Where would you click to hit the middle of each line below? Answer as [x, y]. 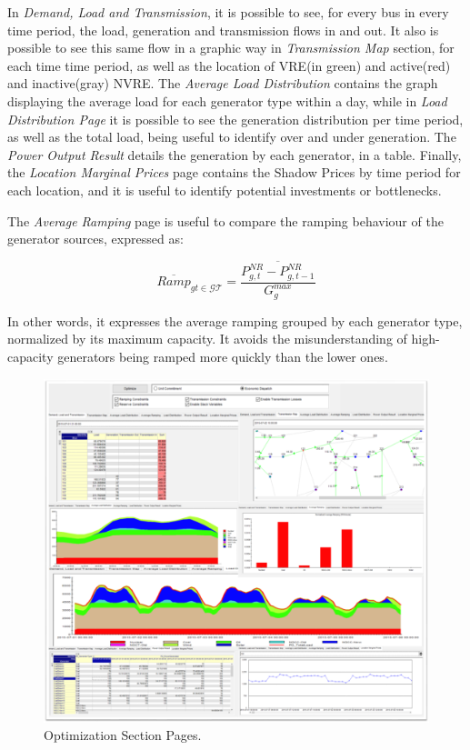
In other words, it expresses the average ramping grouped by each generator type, [235, 320]
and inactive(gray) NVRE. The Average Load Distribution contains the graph [223, 83]
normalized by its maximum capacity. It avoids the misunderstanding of [207, 339]
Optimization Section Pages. [123, 735]
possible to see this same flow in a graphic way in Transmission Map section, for [231, 48]
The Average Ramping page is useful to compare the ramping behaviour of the [225, 220]
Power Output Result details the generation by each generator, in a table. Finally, [235, 154]
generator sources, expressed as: [95, 239]
